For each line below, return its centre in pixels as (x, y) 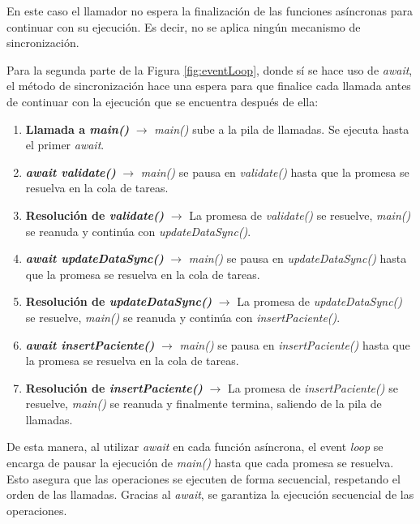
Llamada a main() (77, 129)
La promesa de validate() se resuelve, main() (300, 215)
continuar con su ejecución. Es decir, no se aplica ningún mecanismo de (184, 26)
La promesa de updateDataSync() (320, 301)
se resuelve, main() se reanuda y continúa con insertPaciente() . (183, 317)
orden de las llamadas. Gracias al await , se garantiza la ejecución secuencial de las (210, 494)
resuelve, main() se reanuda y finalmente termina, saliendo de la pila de (204, 404)
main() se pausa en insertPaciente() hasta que (295, 344)
